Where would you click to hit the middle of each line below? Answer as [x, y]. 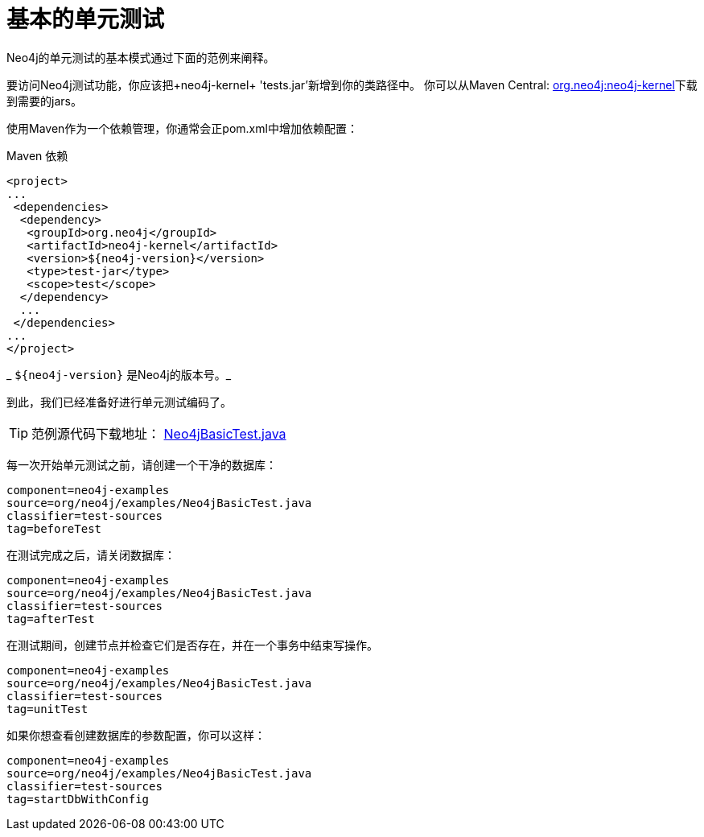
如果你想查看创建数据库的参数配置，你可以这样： [136, 735]
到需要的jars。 [44, 101]
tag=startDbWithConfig [78, 799]
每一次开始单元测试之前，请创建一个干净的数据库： [142, 464]
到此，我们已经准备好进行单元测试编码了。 [119, 402]
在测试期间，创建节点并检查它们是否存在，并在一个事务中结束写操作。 [192, 645]
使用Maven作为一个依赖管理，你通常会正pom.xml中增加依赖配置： [182, 128]
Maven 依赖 [37, 155]
